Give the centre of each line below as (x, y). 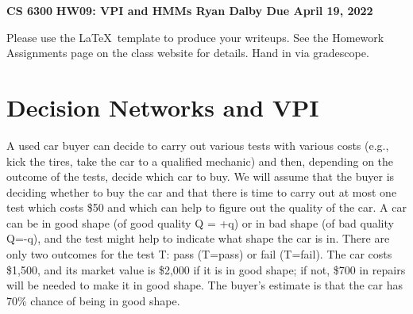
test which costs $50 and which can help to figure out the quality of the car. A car (206, 207)
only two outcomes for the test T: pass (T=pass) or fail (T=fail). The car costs (199, 254)
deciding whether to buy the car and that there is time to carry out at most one (202, 191)
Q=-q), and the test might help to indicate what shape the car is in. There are (198, 238)
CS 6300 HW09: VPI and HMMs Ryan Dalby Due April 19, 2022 (190, 10)
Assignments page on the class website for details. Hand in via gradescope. (188, 53)
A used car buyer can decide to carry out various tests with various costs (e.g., (198, 145)
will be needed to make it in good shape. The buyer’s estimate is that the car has (205, 285)
